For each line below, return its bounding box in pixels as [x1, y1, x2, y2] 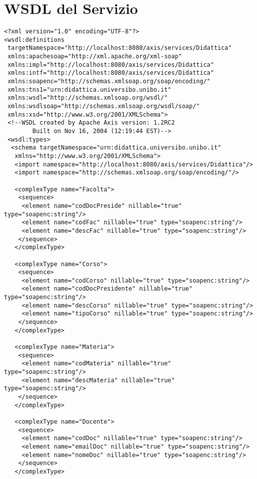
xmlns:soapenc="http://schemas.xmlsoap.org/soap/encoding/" [7, 78, 211, 85]
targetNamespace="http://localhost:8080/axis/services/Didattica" [7, 44, 232, 52]
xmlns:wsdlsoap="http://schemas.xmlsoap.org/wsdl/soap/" [7, 103, 200, 110]
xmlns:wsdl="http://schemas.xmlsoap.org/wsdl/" [7, 94, 168, 102]
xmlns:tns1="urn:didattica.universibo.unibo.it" [7, 86, 171, 93]
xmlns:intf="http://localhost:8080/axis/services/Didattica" [7, 69, 214, 77]
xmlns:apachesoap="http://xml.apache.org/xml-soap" [7, 53, 182, 60]
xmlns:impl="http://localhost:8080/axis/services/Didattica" [7, 61, 214, 68]
